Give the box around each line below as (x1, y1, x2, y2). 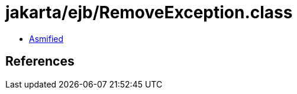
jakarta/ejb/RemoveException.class (5, 2, 293, 22)
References (5, 54, 75, 69)
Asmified (29, 33, 64, 44)
